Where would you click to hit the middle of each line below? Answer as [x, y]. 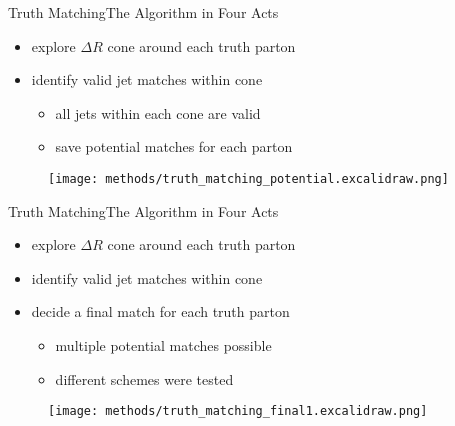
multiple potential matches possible [163, 345]
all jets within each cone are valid [158, 112]
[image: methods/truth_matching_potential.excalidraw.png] [248, 178]
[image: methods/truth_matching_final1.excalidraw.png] [238, 411]
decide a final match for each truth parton [160, 311]
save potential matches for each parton [174, 146]
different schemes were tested [144, 378]
